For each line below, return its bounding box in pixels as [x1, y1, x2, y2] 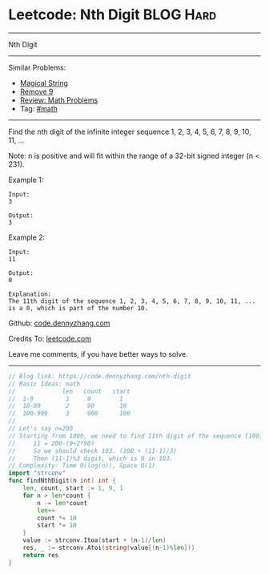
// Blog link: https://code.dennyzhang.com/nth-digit [8, 372, 192, 380]
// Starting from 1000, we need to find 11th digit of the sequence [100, [8, 431, 263, 440]
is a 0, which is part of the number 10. [8, 304, 149, 312]
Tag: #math [19, 103, 58, 113]
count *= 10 [37, 514, 78, 522]
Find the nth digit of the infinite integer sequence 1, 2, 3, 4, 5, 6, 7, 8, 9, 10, [8, 127, 252, 136]
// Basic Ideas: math [8, 379, 81, 388]
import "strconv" [8, 469, 66, 478]
